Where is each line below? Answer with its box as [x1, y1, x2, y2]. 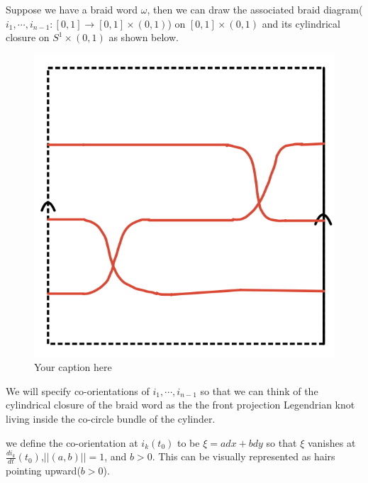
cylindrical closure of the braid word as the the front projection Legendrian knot [6, 397, 355, 412]
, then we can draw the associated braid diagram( [147, 2, 363, 16]
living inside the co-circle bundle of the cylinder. [6, 411, 216, 426]
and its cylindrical [262, 16, 340, 30]
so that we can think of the [200, 383, 318, 398]
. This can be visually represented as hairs [152, 449, 335, 464]
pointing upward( [6, 463, 81, 478]
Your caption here [34, 360, 112, 374]
